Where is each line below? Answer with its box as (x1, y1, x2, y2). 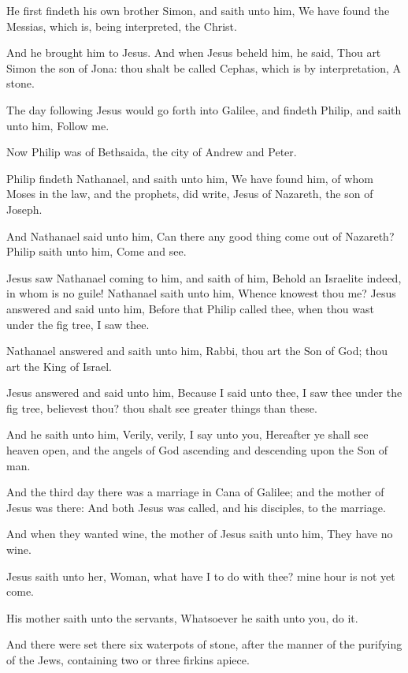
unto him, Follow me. (6, 117, 109, 133)
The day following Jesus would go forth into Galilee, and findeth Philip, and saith (6, 101, 402, 118)
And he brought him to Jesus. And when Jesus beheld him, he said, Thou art (6, 44, 381, 61)
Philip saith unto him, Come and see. (6, 243, 187, 260)
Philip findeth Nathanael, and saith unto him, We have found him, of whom (6, 170, 373, 186)
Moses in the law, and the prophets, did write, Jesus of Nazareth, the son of (6, 185, 373, 202)
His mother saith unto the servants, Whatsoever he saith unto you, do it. (6, 609, 358, 626)
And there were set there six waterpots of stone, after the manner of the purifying (6, 636, 402, 652)
